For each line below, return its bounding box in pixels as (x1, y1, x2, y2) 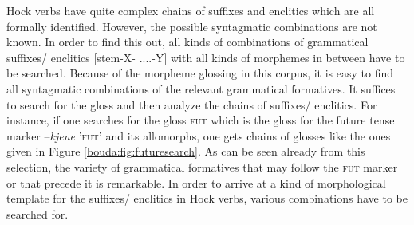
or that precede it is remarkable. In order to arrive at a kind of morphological (6, 174, 386, 191)
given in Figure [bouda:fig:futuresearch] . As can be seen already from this (6, 143, 365, 160)
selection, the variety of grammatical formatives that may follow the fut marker (6, 158, 398, 175)
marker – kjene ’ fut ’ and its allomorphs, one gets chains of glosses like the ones (6, 127, 391, 144)
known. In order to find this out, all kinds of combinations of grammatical (6, 34, 369, 50)
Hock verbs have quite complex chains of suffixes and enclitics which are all (6, 2, 375, 18)
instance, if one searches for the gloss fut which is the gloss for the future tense (6, 112, 395, 128)
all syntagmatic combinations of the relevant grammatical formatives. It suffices (6, 80, 396, 97)
